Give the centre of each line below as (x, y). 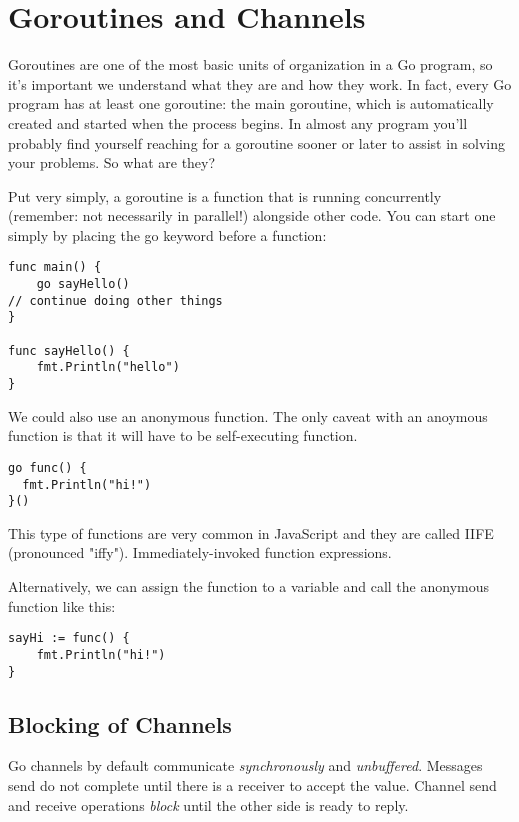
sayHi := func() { (69, 638)
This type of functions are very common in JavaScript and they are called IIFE (251, 532)
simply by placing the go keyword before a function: (167, 234)
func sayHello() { (69, 350)
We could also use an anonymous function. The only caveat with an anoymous (248, 415)
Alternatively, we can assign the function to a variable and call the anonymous (248, 586)
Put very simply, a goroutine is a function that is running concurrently (225, 195)
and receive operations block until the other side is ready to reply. (208, 804)
